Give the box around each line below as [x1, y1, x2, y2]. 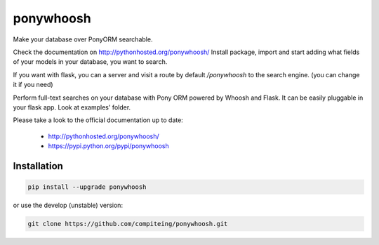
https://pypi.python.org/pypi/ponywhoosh [48, 142, 169, 150]
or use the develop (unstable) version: [13, 201, 123, 210]
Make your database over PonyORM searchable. [13, 35, 153, 44]
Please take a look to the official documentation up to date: [13, 116, 184, 124]
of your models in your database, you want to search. [13, 58, 168, 66]
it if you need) [13, 81, 53, 89]
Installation [13, 160, 63, 172]
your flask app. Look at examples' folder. [13, 102, 131, 112]
